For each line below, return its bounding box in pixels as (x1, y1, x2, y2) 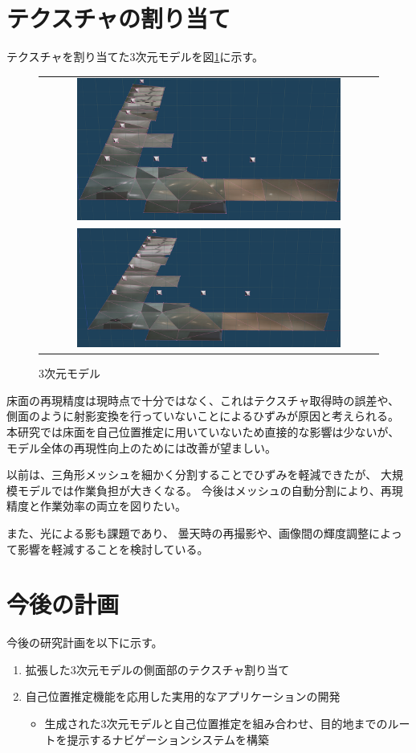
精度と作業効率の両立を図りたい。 (6, 497, 186, 514)
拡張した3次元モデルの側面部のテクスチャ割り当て (25, 661, 290, 677)
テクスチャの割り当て (6, 2, 230, 35)
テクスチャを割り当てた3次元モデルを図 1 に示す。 (6, 48, 264, 65)
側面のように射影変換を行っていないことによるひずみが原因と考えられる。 (6, 407, 399, 424)
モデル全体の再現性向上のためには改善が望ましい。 (6, 439, 276, 456)
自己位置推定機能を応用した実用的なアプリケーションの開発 (25, 688, 341, 705)
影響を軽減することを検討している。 (17, 540, 209, 557)
